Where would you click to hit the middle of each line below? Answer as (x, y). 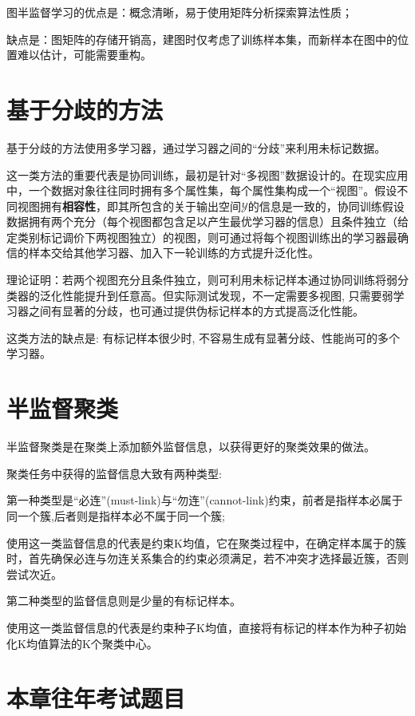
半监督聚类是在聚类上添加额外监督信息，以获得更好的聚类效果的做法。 (191, 447)
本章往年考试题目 (96, 698)
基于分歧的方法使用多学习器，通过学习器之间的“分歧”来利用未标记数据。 (196, 147)
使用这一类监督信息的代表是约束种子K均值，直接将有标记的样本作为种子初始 (206, 627)
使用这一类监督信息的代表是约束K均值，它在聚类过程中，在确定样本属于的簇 (206, 542)
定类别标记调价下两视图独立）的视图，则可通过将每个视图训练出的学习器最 (202, 237)
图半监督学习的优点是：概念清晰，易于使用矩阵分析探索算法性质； (180, 12)
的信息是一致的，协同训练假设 (326, 206)
